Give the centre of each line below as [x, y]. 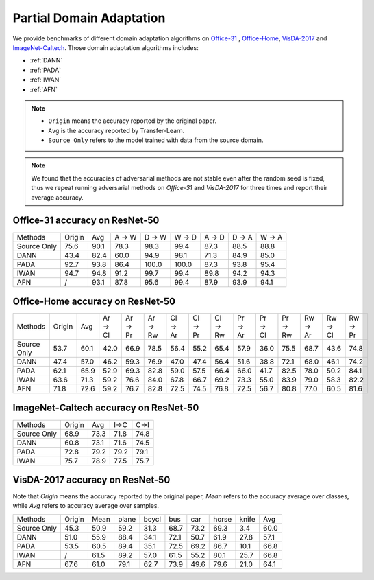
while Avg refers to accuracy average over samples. [86, 506]
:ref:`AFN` [43, 89]
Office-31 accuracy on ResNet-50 [86, 221]
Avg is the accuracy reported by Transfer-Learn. [116, 130]
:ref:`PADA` [46, 70]
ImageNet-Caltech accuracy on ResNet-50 [106, 408]
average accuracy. [57, 197]
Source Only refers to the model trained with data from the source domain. [156, 140]
